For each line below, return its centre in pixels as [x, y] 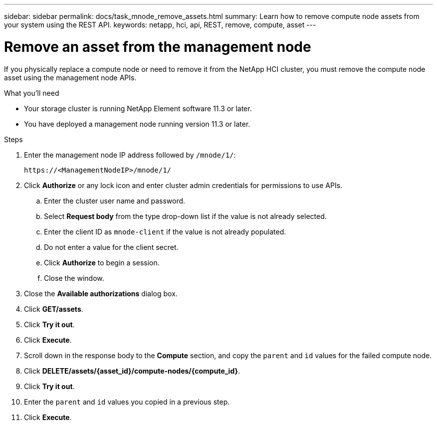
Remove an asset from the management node [158, 47]
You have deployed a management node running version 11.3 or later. [137, 124]
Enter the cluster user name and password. [115, 201]
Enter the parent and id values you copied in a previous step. [127, 402]
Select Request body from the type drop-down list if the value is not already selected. [185, 216]
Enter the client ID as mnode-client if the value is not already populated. [165, 231]
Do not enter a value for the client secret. [111, 247]
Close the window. [74, 278]
